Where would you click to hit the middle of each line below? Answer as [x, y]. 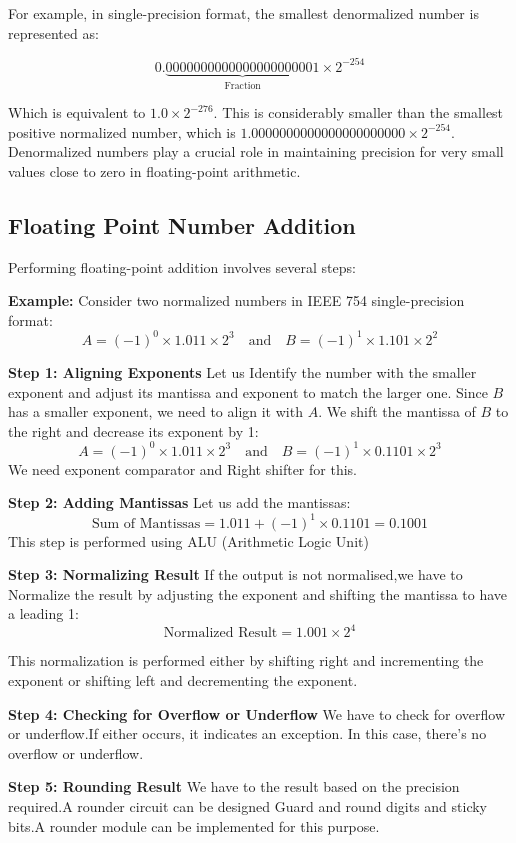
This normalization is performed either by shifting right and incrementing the [246, 660]
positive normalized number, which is [122, 131]
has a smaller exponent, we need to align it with [155, 411]
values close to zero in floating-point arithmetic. [154, 170]
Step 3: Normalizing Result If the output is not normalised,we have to [235, 574]
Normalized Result [220, 633]
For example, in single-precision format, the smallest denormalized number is [243, 13]
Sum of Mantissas [146, 523]
